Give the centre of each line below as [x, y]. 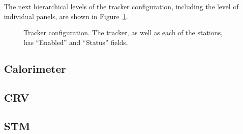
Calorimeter [35, 68]
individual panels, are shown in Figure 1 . [66, 16]
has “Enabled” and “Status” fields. [76, 42]
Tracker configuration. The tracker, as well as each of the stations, [123, 33]
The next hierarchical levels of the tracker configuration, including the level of [121, 6]
